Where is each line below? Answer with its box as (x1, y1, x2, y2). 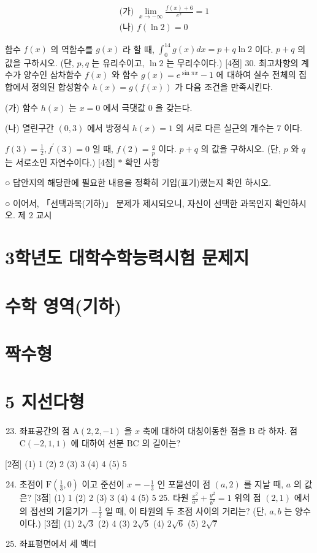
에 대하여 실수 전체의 (216, 68, 296, 81)
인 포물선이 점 (157, 478, 211, 490)
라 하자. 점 (258, 424, 298, 437)
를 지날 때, (243, 478, 284, 490)
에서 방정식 (86, 121, 130, 134)
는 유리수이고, (91, 56, 145, 69)
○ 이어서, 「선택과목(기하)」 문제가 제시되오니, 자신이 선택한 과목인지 (5, 196, 272, 209)
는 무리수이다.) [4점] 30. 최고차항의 (166, 56, 299, 69)
